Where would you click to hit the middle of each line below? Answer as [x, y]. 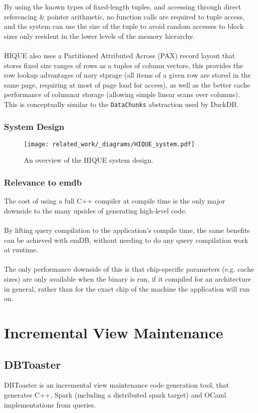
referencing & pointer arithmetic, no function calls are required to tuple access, [124, 16]
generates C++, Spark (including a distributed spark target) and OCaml [115, 394]
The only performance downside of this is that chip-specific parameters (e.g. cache [129, 269]
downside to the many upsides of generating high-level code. [95, 210]
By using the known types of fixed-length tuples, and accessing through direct [123, 6]
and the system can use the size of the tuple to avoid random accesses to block [124, 26]
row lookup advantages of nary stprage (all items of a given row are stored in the [128, 75]
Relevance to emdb [43, 182]
